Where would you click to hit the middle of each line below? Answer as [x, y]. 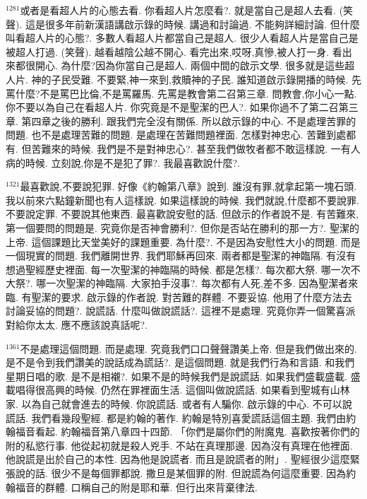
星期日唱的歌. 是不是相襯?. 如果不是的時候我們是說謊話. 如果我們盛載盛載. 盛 [183, 376]
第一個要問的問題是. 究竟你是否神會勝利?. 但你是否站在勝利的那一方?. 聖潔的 [182, 227]
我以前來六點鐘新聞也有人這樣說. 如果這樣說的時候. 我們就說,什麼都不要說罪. [182, 200]
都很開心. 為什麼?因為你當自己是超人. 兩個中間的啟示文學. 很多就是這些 [180, 65]
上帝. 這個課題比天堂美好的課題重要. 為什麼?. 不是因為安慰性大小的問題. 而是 [183, 241]
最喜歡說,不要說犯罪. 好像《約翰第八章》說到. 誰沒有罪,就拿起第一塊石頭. [188, 186]
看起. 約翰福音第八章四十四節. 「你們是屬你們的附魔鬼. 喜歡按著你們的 [197, 432]
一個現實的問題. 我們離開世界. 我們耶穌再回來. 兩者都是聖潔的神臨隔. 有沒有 [181, 256]
